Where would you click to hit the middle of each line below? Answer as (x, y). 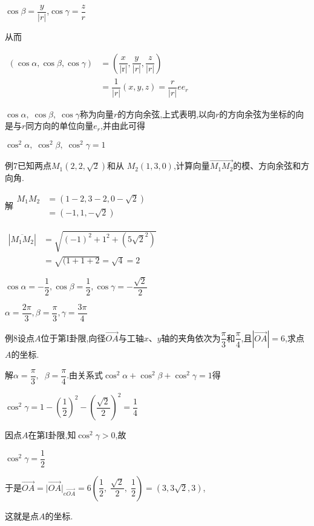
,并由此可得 (123, 126)
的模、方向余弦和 (267, 166)
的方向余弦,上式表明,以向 (166, 113)
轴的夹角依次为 (191, 337)
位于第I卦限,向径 (73, 337)
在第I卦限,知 (52, 435)
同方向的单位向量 (60, 126)
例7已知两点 (28, 166)
